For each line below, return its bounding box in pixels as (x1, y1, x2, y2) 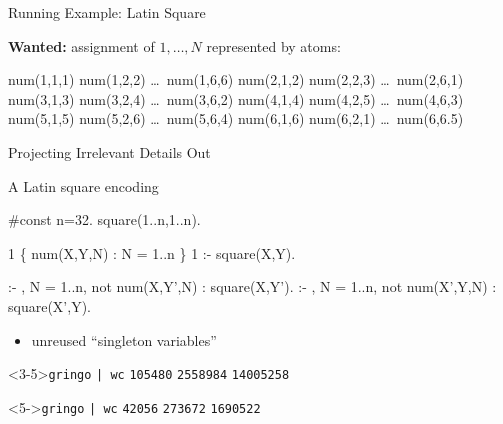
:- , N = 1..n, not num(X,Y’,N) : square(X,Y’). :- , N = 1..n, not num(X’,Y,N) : (8, 276, 497, 297)
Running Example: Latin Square (8, 2, 206, 22)
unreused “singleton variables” (31, 329, 217, 350)
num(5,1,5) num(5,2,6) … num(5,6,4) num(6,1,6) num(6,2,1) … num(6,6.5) (8, 108, 464, 129)
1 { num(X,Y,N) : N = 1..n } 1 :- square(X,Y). (8, 242, 296, 263)
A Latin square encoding (8, 175, 159, 196)
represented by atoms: (206, 35, 341, 56)
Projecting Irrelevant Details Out (8, 141, 211, 162)
